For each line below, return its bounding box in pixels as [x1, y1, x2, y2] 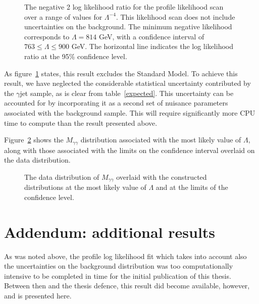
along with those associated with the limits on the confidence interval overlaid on [4, 144, 255, 155]
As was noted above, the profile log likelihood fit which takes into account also [4, 250, 247, 261]
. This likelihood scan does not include [116, 11, 235, 22]
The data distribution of [24, 171, 99, 182]
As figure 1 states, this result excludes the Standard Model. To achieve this [4, 68, 238, 78]
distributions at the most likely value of [24, 182, 146, 192]
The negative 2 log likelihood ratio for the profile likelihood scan [24, 2, 224, 12]
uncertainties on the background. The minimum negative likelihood [24, 21, 232, 32]
